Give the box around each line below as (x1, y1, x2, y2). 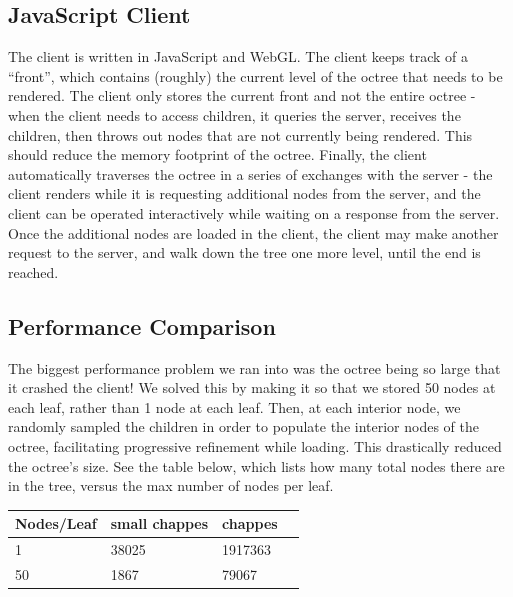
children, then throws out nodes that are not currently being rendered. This (8, 124, 473, 145)
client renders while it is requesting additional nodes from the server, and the (8, 183, 481, 204)
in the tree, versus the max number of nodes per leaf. (8, 475, 334, 496)
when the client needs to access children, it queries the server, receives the (8, 104, 461, 125)
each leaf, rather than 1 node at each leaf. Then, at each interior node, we (8, 396, 461, 417)
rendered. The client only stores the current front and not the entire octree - (8, 85, 476, 106)
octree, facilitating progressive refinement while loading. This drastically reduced (8, 435, 502, 456)
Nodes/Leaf (15, 513, 97, 534)
